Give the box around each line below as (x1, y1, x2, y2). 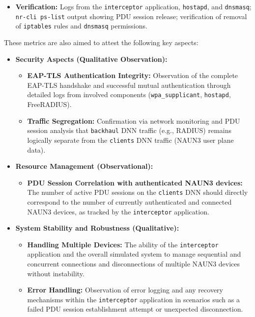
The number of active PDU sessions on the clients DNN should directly (27, 187, 248, 197)
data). (27, 144, 46, 155)
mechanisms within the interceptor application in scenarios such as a (27, 294, 240, 304)
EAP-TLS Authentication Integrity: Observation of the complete (27, 70, 238, 80)
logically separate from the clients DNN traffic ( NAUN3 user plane (27, 134, 234, 145)
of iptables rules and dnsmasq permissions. (15, 21, 147, 31)
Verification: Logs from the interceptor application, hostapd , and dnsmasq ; (15, 1, 252, 11)
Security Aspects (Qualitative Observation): (15, 53, 168, 64)
